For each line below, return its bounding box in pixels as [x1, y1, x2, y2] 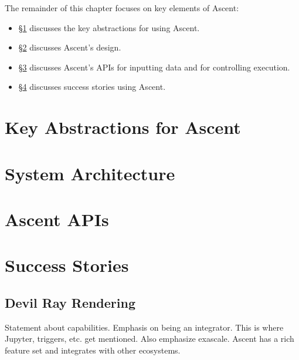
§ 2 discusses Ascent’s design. [18, 41, 121, 53]
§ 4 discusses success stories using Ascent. [18, 80, 166, 93]
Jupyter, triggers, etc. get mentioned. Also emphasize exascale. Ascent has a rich [5, 332, 294, 345]
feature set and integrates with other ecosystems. [5, 344, 181, 356]
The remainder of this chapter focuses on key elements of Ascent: [5, 2, 239, 14]
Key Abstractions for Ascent [5, 115, 241, 139]
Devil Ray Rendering [5, 293, 135, 311]
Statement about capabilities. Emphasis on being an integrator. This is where [5, 321, 284, 333]
